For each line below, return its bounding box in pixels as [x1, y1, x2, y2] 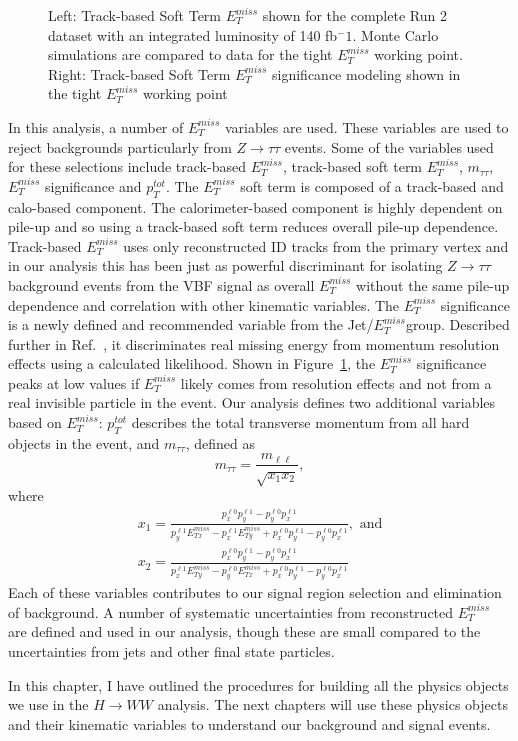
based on [8, 412, 62, 433]
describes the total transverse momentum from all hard [131, 412, 470, 433]
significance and [45, 175, 142, 196]
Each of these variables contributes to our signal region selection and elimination [8, 582, 502, 603]
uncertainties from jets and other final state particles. [8, 641, 335, 662]
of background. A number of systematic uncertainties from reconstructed [8, 601, 454, 622]
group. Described [405, 314, 510, 335]
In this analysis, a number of [8, 116, 184, 137]
